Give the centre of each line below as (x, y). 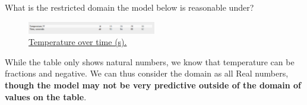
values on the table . (46, 96)
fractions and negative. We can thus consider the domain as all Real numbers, (147, 73)
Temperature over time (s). (78, 42)
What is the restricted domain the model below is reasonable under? (129, 7)
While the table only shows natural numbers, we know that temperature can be (150, 61)
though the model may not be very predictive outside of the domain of (153, 85)
